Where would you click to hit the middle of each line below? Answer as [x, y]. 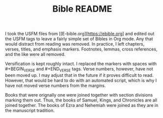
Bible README [82, 9]
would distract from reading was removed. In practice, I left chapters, [75, 44]
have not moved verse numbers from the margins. [56, 85]
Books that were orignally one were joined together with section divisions [79, 95]
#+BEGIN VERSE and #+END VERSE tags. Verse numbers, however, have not [79, 69]
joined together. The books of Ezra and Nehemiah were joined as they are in [82, 105]
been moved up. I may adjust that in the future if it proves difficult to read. [79, 75]
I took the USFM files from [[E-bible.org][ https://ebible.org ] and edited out [80, 34]
